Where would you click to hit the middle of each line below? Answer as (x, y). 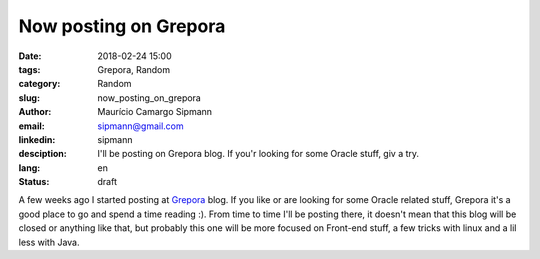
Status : (34, 182)
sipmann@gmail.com (140, 126)
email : (31, 126)
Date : (30, 56)
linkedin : (37, 139)
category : (39, 84)
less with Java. (49, 242)
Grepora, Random (134, 69)
